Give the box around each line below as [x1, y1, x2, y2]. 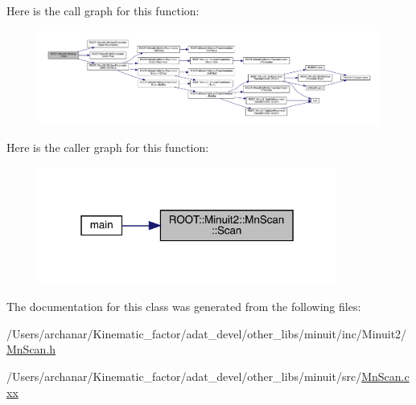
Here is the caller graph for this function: [6, 139, 209, 156]
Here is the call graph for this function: [6, 2, 200, 18]
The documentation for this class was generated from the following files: [6, 298, 361, 315]
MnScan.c [361, 367, 410, 384]
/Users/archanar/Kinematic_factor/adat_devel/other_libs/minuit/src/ [6, 367, 362, 384]
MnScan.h [6, 341, 56, 358]
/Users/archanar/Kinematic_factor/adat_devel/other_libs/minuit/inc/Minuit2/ [6, 325, 407, 342]
